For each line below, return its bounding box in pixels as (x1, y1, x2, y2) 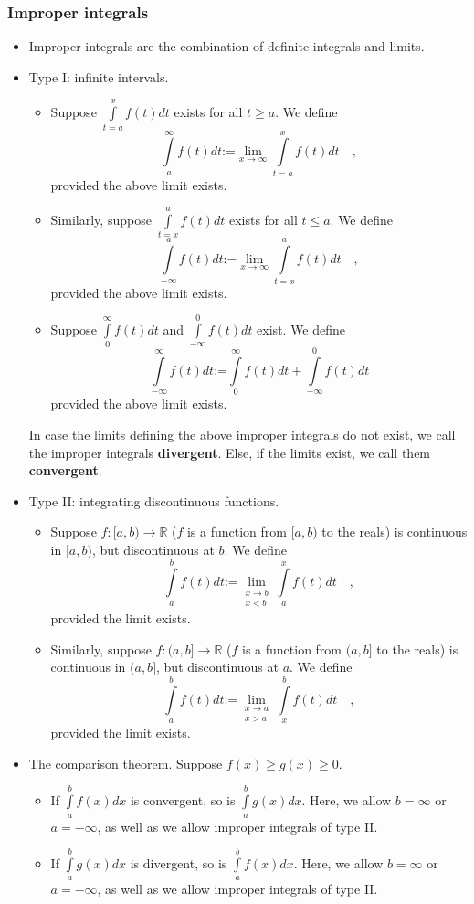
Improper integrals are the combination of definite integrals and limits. (28, 37, 425, 56)
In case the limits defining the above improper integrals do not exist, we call (28, 424, 456, 443)
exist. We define (257, 319, 346, 338)
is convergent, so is (130, 791, 236, 810)
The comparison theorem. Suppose (28, 753, 223, 772)
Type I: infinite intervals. (28, 67, 169, 86)
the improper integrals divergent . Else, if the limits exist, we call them (28, 442, 431, 462)
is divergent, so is (130, 853, 227, 872)
